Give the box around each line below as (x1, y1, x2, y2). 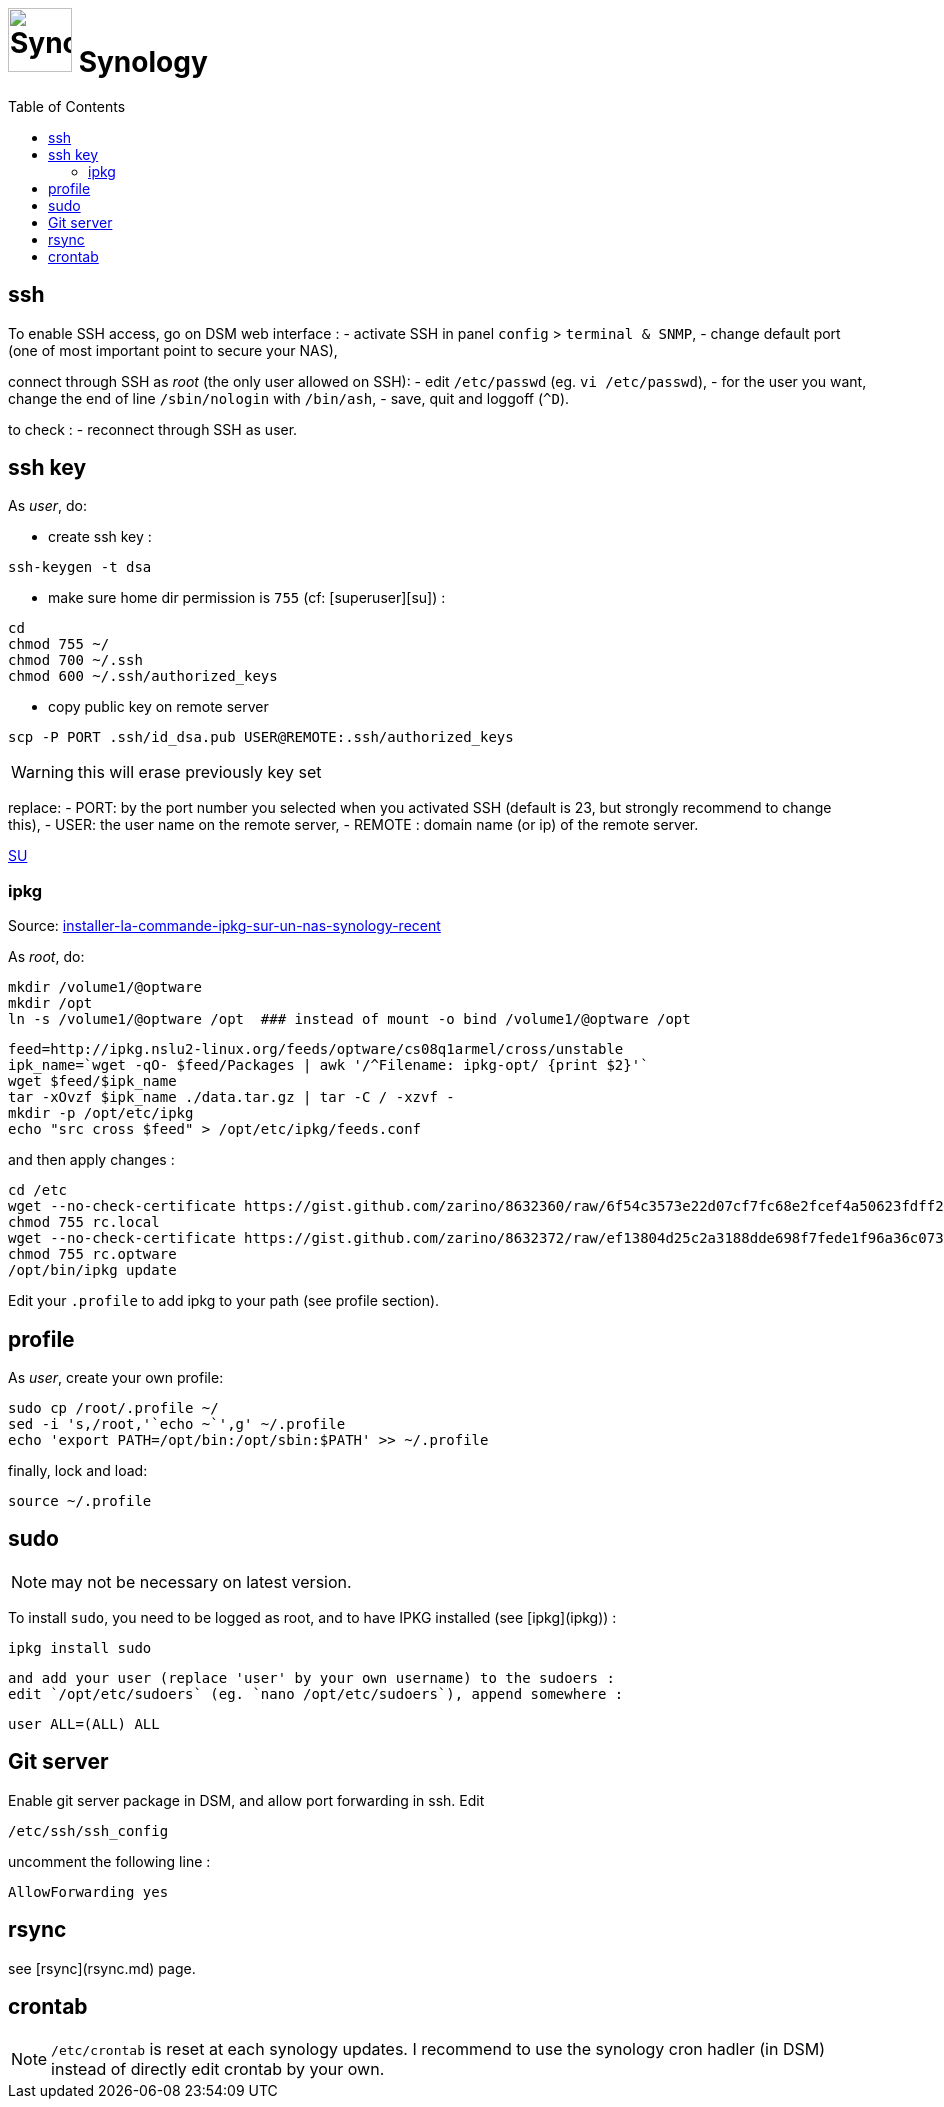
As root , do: (8, 948, 85, 966)
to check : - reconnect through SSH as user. (8, 420, 298, 438)
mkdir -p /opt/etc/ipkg (8, 1105, 194, 1122)
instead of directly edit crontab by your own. (51, 2059, 385, 2080)
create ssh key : (48, 528, 152, 546)
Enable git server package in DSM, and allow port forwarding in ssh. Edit (8, 1791, 485, 1809)
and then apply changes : (8, 1151, 175, 1169)
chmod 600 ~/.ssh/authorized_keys (8, 668, 278, 685)
